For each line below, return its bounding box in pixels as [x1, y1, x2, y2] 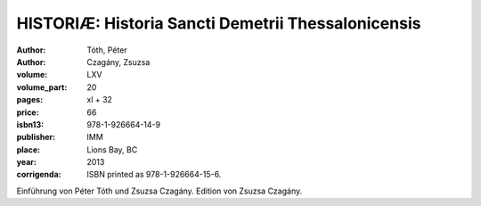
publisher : [16, 132, 56, 143]
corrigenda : [16, 169, 61, 180]
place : [16, 144, 41, 155]
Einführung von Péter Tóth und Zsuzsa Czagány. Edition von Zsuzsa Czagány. [16, 185, 303, 196]
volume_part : [16, 81, 68, 93]
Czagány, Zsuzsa [86, 56, 151, 67]
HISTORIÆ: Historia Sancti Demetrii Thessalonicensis [16, 13, 421, 33]
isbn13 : [16, 119, 45, 129]
